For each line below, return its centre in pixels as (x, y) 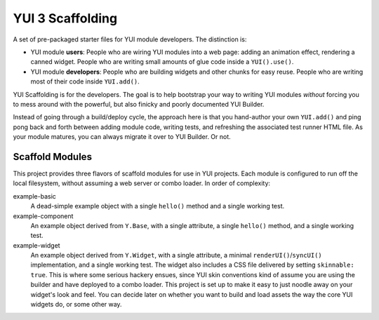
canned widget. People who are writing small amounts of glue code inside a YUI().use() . (162, 62)
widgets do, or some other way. (76, 305)
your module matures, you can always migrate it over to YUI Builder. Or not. (122, 137)
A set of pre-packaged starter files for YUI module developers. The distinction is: (130, 39)
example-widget (36, 245)
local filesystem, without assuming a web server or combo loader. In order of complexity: (141, 183)
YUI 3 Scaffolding (65, 18)
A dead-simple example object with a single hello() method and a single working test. (158, 206)
